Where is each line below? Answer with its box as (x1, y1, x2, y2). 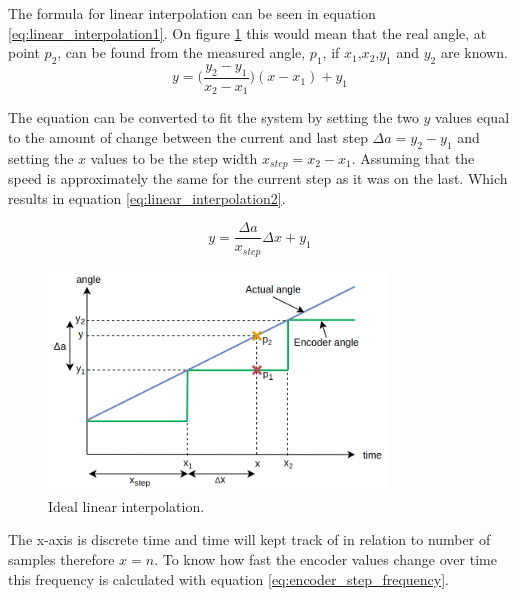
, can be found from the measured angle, (57, 42, 306, 63)
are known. (440, 42, 508, 63)
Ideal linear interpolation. (48, 495, 205, 516)
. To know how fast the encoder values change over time (154, 549, 497, 570)
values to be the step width (90, 147, 258, 168)
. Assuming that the (351, 147, 475, 168)
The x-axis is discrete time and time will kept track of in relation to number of (8, 529, 491, 550)
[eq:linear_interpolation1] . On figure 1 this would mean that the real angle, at (8, 22, 487, 43)
